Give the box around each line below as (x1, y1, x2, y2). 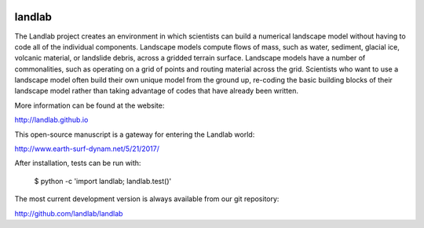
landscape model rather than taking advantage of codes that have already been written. (14, 86, 298, 96)
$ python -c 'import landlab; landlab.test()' (34, 176, 172, 186)
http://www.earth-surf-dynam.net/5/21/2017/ (14, 144, 160, 153)
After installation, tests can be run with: (14, 158, 141, 168)
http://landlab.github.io (14, 115, 89, 125)
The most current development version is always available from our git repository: (14, 194, 280, 204)
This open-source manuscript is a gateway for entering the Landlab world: (14, 130, 255, 139)
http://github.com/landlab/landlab (14, 208, 123, 218)
